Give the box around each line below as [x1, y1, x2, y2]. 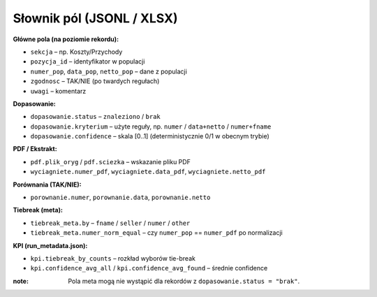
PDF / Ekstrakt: [13, 145, 57, 153]
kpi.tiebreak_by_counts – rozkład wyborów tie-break [30, 254, 195, 262]
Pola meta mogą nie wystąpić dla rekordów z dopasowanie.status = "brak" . [68, 277, 300, 285]
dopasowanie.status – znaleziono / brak [30, 113, 161, 121]
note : [13, 277, 29, 285]
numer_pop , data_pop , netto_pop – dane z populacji [30, 67, 188, 75]
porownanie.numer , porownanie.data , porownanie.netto [30, 193, 211, 202]
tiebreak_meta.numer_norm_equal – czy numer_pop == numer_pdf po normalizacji [30, 229, 283, 237]
